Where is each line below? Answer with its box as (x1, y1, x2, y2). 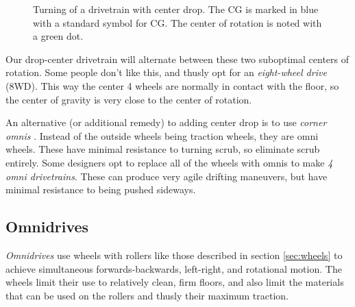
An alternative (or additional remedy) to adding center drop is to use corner (5, 115, 327, 130)
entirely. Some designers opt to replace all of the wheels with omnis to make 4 (5, 155, 333, 169)
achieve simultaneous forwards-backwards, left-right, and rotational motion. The (5, 261, 342, 275)
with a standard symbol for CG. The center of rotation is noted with (33, 15, 322, 29)
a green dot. (33, 29, 84, 43)
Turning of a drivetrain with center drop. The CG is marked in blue (33, 2, 319, 16)
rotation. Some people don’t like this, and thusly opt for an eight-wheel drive (5, 65, 327, 79)
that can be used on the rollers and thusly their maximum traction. (5, 288, 289, 302)
